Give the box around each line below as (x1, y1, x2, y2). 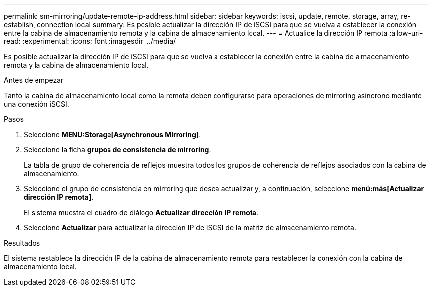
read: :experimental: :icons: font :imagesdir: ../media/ (4, 37, 176, 45)
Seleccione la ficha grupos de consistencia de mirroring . (24, 145, 211, 154)
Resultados (4, 239, 40, 247)
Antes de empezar (4, 76, 64, 84)
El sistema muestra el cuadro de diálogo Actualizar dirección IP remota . (24, 208, 259, 217)
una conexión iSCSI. (4, 100, 69, 108)
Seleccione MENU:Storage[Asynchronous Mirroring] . (24, 130, 201, 139)
